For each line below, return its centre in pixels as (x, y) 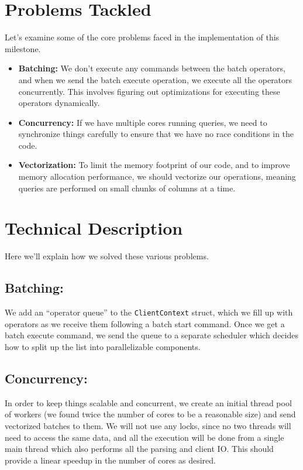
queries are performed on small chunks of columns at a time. (127, 188)
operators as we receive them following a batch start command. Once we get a (145, 323)
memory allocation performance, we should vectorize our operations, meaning (157, 176)
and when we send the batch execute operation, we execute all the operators (155, 79)
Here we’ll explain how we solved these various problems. (107, 256)
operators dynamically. (59, 103)
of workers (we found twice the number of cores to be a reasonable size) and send (150, 414)
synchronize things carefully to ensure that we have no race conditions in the (156, 134)
